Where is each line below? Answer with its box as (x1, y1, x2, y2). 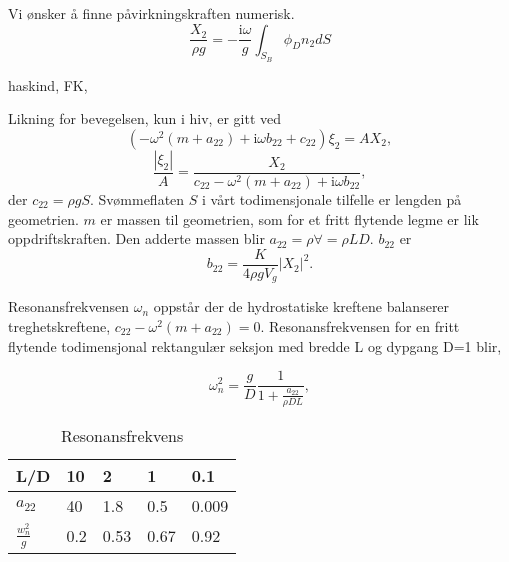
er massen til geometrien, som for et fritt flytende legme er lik (100, 208, 479, 229)
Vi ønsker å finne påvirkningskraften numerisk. (8, 3, 295, 23)
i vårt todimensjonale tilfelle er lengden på (202, 189, 462, 210)
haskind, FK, (8, 74, 88, 95)
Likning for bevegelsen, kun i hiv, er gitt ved (8, 108, 281, 129)
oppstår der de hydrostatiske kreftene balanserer (153, 296, 450, 317)
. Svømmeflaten (89, 189, 185, 210)
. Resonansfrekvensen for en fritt (260, 315, 460, 336)
